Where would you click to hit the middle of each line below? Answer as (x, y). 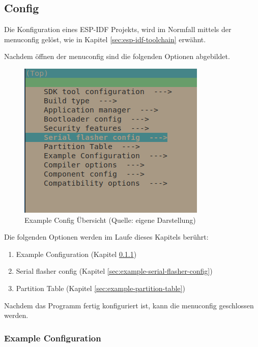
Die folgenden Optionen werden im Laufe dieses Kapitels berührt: (106, 237)
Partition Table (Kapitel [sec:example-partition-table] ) (101, 288)
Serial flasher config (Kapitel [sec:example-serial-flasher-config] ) (114, 271)
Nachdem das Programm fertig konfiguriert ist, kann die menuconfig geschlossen (129, 305)
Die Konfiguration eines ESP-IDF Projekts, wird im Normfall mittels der (118, 29)
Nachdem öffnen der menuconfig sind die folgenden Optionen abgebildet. (117, 56)
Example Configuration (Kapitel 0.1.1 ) (76, 254)
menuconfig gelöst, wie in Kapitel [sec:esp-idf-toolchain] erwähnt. (105, 39)
